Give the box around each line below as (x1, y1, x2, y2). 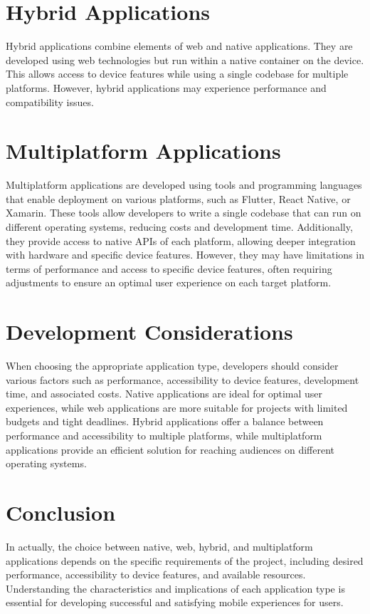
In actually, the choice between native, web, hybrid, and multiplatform (6, 538, 313, 553)
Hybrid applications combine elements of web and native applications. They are (6, 38, 353, 53)
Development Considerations (6, 317, 293, 346)
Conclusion (6, 498, 116, 527)
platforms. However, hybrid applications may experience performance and (6, 80, 327, 95)
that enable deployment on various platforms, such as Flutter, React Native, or (6, 191, 351, 206)
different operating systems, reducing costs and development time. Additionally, (6, 219, 353, 234)
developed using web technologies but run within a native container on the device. (6, 52, 364, 67)
